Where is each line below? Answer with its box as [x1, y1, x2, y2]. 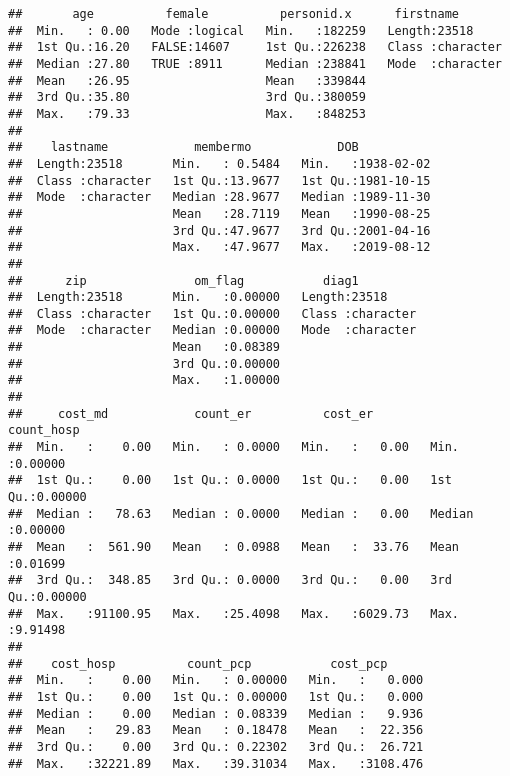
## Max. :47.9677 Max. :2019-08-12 [8, 240, 431, 255]
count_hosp [8, 423, 80, 438]
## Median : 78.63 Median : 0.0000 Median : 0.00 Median [8, 506, 474, 521]
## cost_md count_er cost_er [8, 406, 374, 421]
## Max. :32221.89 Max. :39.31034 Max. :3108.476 [8, 756, 424, 771]
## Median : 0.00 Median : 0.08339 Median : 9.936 [8, 706, 424, 721]
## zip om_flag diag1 [8, 273, 359, 288]
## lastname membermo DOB [8, 140, 359, 155]
